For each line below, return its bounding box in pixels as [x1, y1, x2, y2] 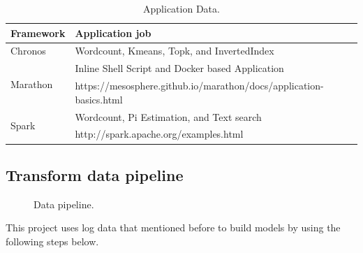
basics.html [75, 92, 123, 106]
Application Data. [143, 1, 220, 15]
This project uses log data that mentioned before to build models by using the [6, 220, 341, 235]
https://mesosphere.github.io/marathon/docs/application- [75, 78, 324, 93]
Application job [75, 25, 151, 40]
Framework [10, 25, 66, 40]
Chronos [10, 43, 46, 58]
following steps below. [6, 233, 99, 248]
